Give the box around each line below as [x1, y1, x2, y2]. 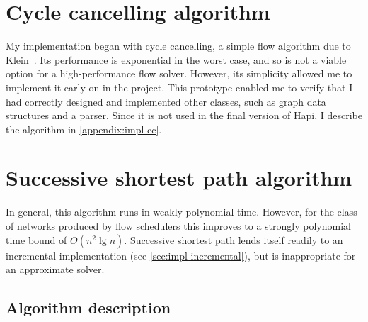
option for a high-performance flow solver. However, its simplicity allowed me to [6, 66, 352, 81]
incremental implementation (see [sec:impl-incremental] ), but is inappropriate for [6, 248, 356, 262]
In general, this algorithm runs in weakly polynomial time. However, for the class [6, 204, 357, 219]
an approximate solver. [6, 262, 105, 277]
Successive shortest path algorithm [6, 163, 352, 192]
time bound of [6, 232, 67, 247]
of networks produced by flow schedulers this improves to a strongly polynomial [6, 218, 351, 233]
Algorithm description [6, 296, 171, 318]
